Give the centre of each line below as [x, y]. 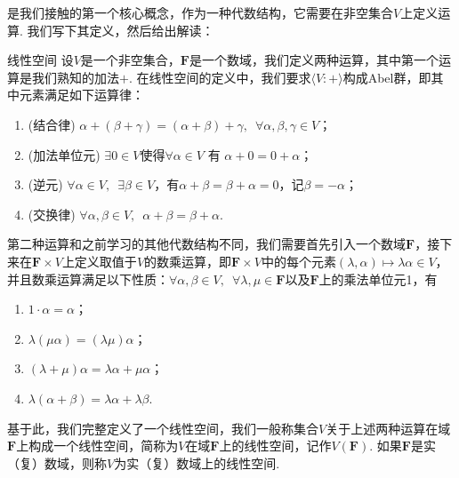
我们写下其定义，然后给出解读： [121, 30]
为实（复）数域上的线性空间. [197, 462]
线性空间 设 [40, 60]
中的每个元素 [298, 261]
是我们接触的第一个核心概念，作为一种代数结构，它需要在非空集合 [200, 12]
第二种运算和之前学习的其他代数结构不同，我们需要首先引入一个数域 [206, 244]
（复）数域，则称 [57, 462]
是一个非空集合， [130, 60]
